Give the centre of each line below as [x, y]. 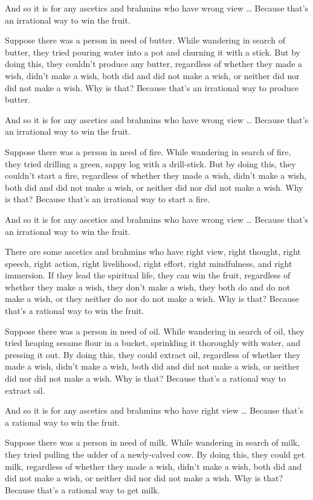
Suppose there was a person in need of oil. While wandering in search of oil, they [155, 331]
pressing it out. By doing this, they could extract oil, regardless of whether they [153, 354]
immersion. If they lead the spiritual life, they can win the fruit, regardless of [148, 275]
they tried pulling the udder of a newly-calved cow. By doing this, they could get [155, 454]
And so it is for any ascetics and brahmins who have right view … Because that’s [154, 410]
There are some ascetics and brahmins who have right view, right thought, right [153, 252]
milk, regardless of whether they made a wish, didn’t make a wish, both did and [153, 466]
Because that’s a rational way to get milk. [82, 489]
